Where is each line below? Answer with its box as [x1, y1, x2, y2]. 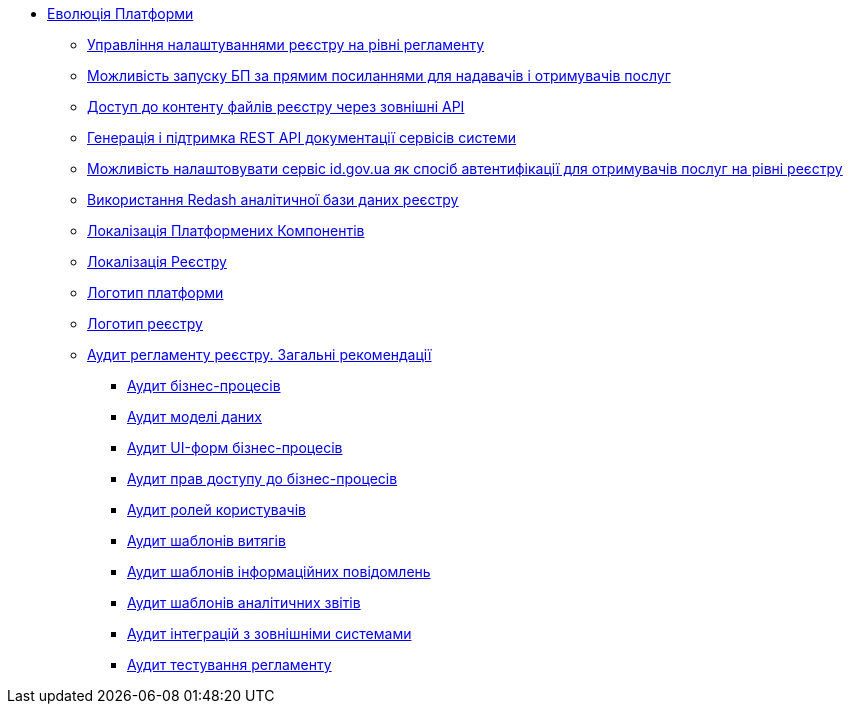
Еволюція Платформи [47, 5, 194, 22]
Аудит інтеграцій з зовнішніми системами [127, 625, 412, 642]
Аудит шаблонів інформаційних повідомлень [127, 563, 431, 580]
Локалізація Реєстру [87, 253, 227, 270]
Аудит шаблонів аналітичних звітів [127, 594, 361, 611]
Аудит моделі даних [127, 408, 262, 425]
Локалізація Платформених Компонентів [87, 222, 365, 239]
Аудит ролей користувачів [127, 501, 306, 518]
